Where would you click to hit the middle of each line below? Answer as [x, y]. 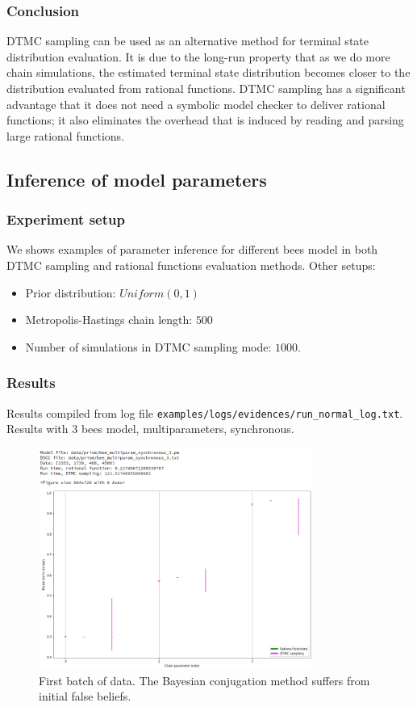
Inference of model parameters [137, 179]
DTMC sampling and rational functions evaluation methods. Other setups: [191, 265]
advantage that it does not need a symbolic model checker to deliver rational [196, 104]
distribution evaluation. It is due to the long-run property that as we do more [198, 56]
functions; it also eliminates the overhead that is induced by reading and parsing [205, 120]
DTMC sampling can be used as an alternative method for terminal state [188, 41]
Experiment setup [66, 219]
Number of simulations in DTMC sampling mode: [148, 346]
